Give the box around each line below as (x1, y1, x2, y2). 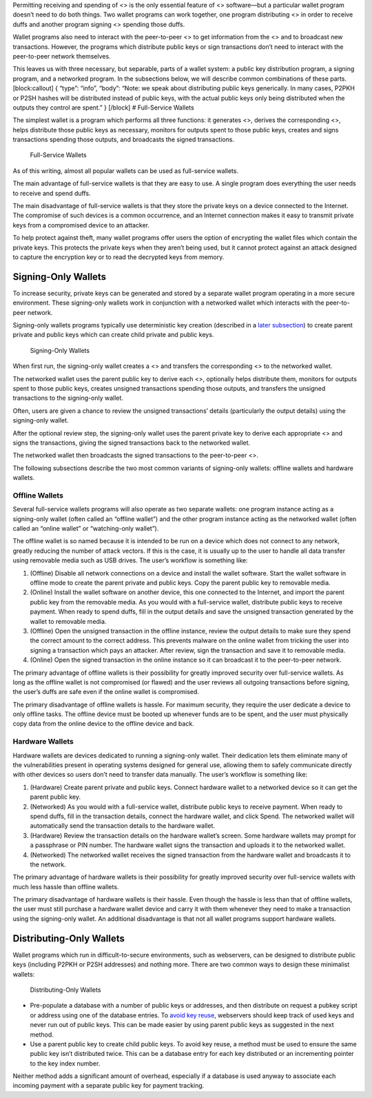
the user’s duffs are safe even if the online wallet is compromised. (12, 688, 200, 696)
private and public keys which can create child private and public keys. (12, 331, 214, 339)
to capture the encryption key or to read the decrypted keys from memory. (12, 252, 225, 261)
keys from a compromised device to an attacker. (12, 221, 150, 229)
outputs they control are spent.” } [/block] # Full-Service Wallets (12, 103, 194, 112)
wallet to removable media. (30, 617, 107, 625)
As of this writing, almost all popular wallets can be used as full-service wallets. (12, 166, 239, 175)
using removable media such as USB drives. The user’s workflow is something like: (12, 556, 248, 565)
